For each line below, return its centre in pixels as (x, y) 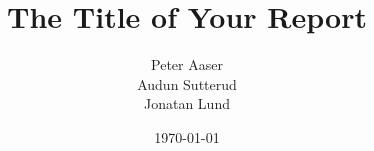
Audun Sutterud (187, 83)
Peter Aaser (187, 64)
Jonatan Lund (187, 103)
